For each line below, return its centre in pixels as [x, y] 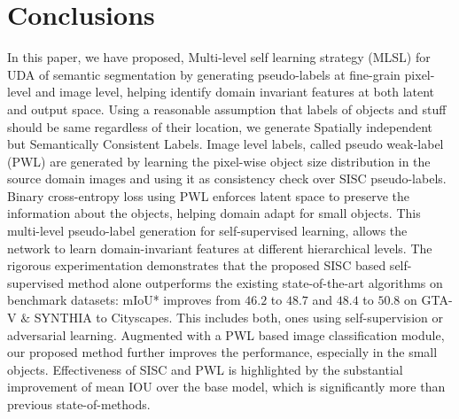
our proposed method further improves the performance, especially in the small [222, 352]
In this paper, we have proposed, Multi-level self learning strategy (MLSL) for [219, 57]
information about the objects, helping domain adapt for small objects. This [214, 213]
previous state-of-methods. [79, 404]
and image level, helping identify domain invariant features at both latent [235, 92]
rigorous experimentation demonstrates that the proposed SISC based [197, 265]
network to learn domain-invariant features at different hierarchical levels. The [220, 248]
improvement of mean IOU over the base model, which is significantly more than [226, 387]
